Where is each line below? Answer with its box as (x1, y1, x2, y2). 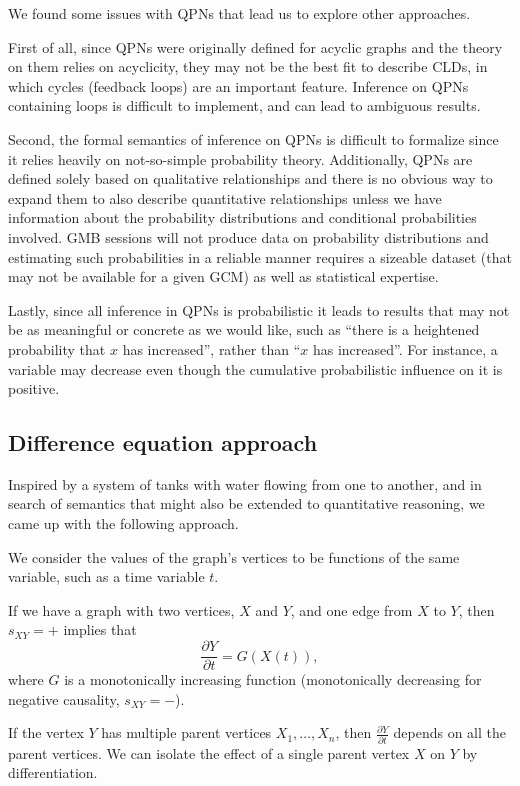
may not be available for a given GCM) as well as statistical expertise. (8, 266, 439, 287)
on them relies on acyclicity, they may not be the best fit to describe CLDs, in (8, 56, 488, 77)
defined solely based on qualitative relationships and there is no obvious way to (8, 168, 493, 189)
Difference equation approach (8, 427, 318, 458)
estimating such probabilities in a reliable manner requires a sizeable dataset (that (8, 246, 512, 267)
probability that (8, 338, 106, 359)
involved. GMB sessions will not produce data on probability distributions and (8, 226, 489, 247)
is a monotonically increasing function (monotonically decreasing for (64, 669, 482, 690)
